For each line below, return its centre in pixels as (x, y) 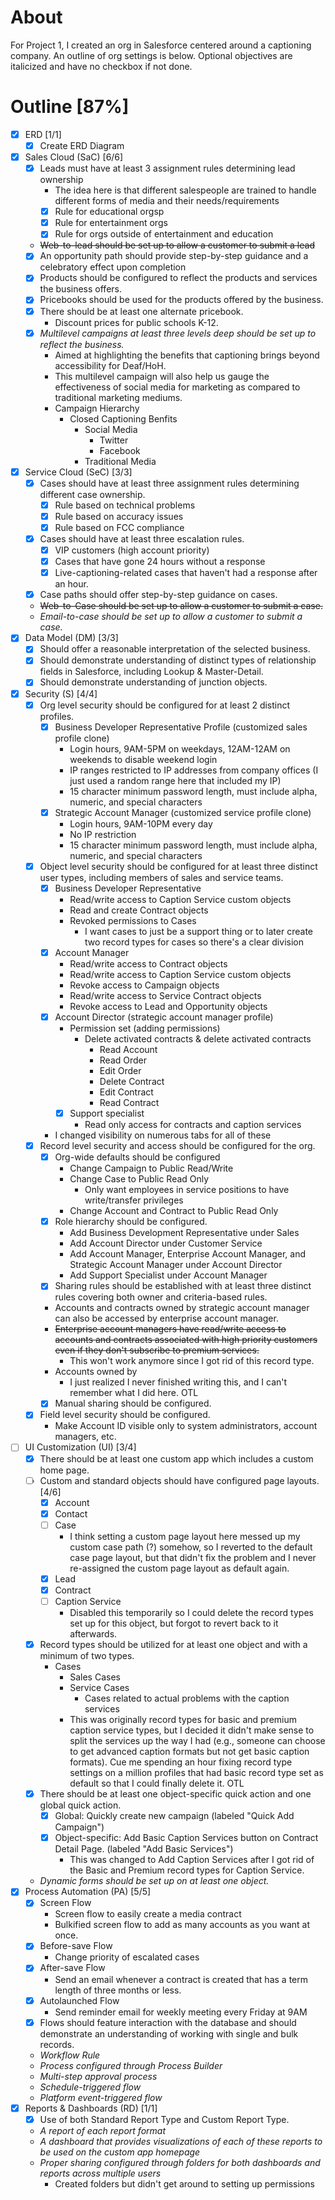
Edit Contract (126, 1092)
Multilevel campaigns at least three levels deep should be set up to (178, 333)
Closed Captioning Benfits (123, 418)
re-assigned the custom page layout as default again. (179, 1568)
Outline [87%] (70, 107)
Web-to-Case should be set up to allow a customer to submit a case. (181, 606)
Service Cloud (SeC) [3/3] (78, 472)
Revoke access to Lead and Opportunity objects (168, 1006)
